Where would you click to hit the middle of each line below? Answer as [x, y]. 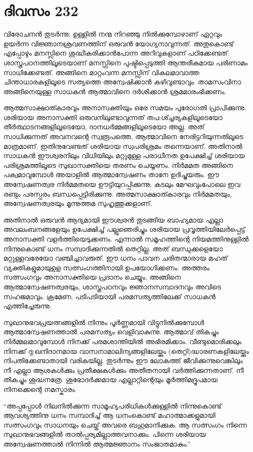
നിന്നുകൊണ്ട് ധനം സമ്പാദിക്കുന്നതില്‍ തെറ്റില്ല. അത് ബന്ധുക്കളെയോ [113, 248]
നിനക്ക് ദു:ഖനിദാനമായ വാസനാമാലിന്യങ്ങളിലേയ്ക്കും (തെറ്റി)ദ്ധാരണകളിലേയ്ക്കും [126, 351]
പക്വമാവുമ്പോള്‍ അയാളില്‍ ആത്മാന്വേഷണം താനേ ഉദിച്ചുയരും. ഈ [111, 175]
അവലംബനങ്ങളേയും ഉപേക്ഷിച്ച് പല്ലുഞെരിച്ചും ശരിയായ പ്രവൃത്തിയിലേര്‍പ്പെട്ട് [124, 229]
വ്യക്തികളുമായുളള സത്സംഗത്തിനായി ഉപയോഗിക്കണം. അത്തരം [107, 267]
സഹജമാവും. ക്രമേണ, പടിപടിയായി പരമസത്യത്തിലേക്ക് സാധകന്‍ [110, 296]
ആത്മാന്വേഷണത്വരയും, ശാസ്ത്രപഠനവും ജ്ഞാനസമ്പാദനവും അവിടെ [112, 286]
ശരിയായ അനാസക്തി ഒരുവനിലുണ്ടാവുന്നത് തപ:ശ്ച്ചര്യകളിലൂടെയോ [113, 117]
